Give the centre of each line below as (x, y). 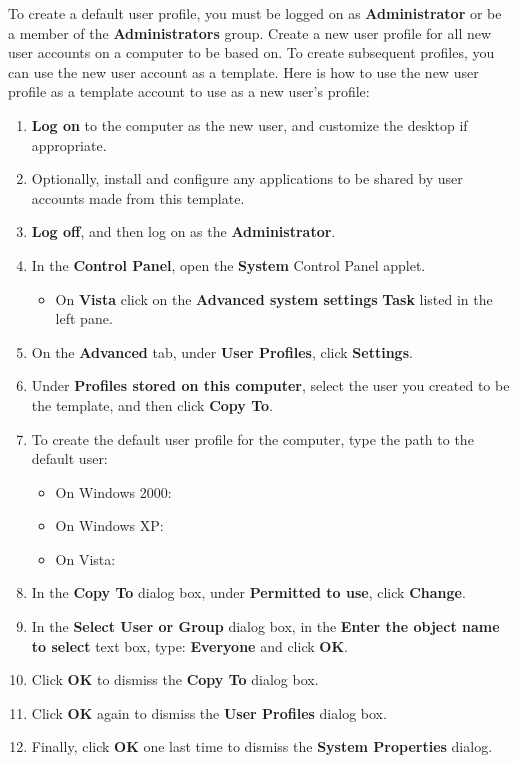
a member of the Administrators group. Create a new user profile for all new (250, 32)
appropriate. (69, 144)
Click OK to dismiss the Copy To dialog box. (175, 679)
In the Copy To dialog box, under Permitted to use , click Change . (248, 592)
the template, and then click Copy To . (152, 404)
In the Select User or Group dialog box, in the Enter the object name (265, 626)
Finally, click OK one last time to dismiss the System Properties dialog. (262, 746)
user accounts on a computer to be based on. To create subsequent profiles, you (251, 52)
